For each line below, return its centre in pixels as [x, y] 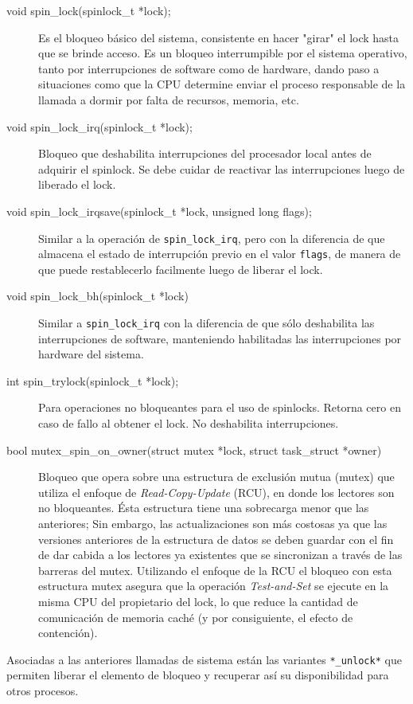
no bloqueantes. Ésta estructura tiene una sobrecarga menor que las [204, 508]
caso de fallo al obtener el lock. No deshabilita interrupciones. [189, 423]
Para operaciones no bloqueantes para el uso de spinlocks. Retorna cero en [220, 407]
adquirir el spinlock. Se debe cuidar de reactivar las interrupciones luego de [222, 168]
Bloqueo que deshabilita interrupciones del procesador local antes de [205, 153]
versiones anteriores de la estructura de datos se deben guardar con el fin [216, 539]
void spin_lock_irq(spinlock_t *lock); [99, 126]
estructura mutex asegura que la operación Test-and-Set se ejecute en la [214, 586]
